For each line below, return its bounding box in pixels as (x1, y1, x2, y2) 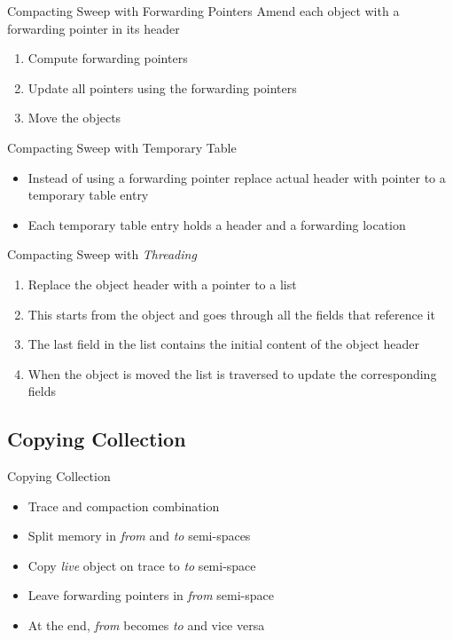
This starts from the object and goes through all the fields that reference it (27, 304, 435, 323)
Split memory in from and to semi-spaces (27, 526, 251, 545)
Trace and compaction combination (27, 496, 220, 515)
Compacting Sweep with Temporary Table (7, 138, 237, 156)
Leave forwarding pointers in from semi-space (27, 586, 274, 604)
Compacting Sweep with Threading (7, 245, 197, 264)
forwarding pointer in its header (7, 19, 180, 37)
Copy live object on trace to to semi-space (27, 556, 256, 574)
